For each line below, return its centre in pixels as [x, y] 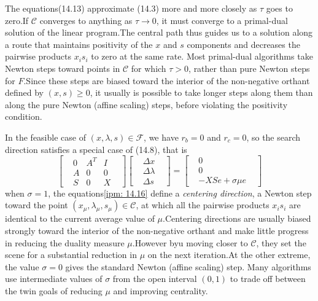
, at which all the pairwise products [203, 205]
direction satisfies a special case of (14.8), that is [96, 149]
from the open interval [155, 279]
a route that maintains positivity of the [79, 44]
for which [149, 68]
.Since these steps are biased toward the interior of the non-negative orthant [167, 80]
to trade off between [268, 279]
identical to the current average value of [80, 218]
